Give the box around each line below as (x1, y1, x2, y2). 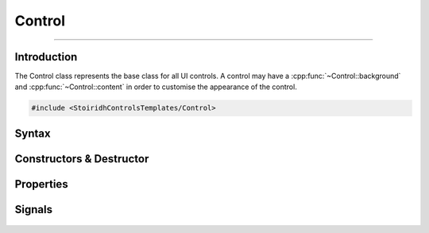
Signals (14, 203, 53, 216)
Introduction (14, 50, 78, 64)
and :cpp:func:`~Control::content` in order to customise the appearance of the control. (14, 82, 297, 91)
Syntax (14, 126, 51, 140)
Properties (14, 177, 68, 191)
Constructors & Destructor (14, 152, 149, 165)
